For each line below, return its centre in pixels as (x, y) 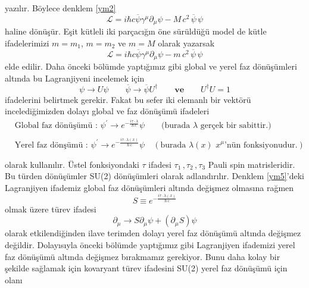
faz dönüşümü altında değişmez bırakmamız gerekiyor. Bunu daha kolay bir (143, 256)
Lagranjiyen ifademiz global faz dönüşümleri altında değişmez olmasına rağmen (149, 187)
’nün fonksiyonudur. (261, 145)
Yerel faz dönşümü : (51, 145)
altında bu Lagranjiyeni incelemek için (75, 78)
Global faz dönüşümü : (56, 126)
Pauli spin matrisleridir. (252, 164)
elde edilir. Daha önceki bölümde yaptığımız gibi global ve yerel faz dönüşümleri (151, 66)
